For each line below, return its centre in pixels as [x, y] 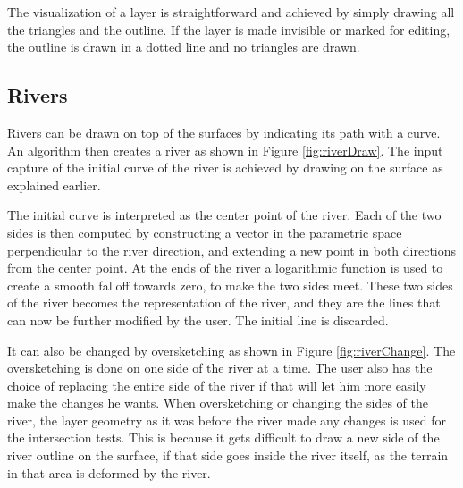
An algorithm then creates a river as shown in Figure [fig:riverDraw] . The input [225, 150]
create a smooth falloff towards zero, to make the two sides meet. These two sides [230, 285]
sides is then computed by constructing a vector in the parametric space [205, 232]
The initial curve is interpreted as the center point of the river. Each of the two [224, 215]
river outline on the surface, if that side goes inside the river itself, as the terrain [228, 455]
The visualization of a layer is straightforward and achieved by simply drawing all [231, 12]
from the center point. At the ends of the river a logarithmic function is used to [225, 268]
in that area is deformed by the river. [109, 472]
